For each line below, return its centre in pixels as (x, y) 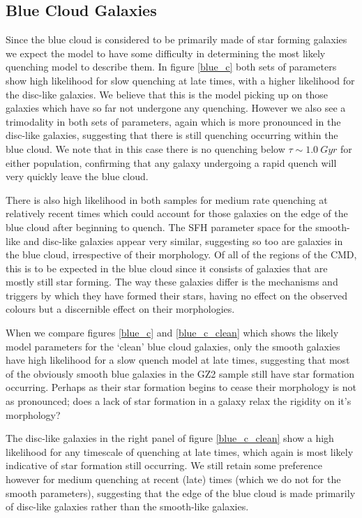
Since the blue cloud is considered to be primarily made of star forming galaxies (176, 39)
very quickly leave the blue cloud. (77, 176)
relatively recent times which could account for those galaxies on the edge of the (177, 213)
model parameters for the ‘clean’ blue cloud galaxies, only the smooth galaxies (173, 346)
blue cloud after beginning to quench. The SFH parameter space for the (159, 227)
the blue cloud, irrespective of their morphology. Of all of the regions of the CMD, (181, 254)
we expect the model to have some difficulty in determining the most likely (166, 53)
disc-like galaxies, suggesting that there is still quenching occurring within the (172, 135)
